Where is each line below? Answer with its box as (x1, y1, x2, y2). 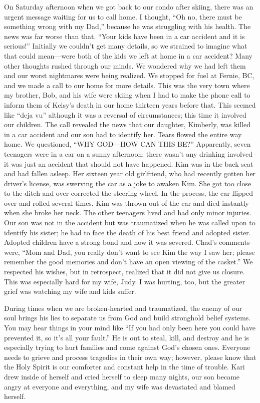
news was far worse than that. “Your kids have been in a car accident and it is (4, 31, 245, 41)
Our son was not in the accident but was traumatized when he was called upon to (4, 217, 255, 228)
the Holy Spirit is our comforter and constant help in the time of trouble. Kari (4, 361, 245, 372)
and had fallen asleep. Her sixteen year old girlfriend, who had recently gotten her (4, 168, 256, 179)
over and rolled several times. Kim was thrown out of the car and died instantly (4, 197, 249, 208)
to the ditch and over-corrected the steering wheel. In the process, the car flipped (4, 188, 253, 198)
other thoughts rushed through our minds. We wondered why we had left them (4, 60, 246, 71)
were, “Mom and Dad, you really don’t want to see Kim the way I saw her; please (4, 246, 255, 257)
